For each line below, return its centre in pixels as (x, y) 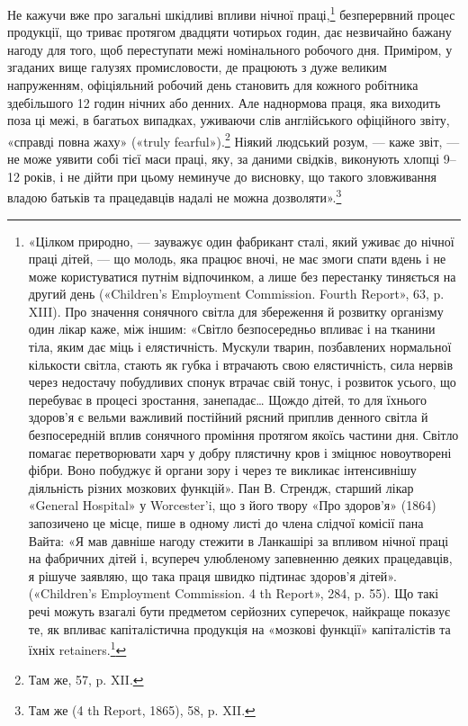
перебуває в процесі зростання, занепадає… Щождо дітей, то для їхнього (227, 399)
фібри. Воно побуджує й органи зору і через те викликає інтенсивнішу (222, 470)
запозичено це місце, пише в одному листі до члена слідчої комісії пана (226, 523)
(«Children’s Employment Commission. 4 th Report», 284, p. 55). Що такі (234, 593)
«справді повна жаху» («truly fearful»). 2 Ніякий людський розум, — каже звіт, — (234, 139)
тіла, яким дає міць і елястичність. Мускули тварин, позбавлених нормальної (240, 347)
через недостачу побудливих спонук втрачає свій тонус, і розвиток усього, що (242, 382)
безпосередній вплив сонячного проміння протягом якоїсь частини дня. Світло (243, 435)
